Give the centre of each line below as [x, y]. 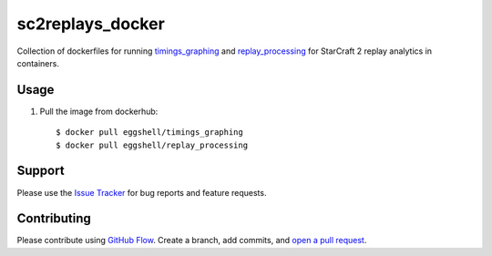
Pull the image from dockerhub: [99, 111]
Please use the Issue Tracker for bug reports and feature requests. [142, 192]
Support [41, 171]
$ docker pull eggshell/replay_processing [152, 145]
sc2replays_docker [91, 24]
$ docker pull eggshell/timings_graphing [149, 133]
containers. [38, 63]
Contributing [54, 219]
